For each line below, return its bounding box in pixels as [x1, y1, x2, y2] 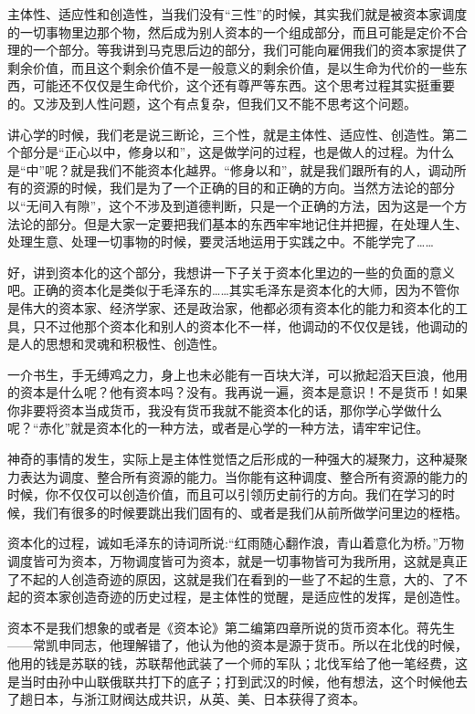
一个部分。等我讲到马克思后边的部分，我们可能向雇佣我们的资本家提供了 [32, 40, 468, 59]
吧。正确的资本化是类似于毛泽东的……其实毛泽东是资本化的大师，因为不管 [7, 280, 447, 299]
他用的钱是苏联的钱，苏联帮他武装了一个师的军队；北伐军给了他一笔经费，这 [7, 654, 468, 672]
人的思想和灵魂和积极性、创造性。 [19, 334, 225, 353]
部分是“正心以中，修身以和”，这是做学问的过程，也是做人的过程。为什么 [19, 142, 455, 162]
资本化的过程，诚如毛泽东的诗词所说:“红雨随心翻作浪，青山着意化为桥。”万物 [7, 533, 465, 552]
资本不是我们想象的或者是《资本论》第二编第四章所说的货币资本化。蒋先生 [7, 617, 455, 636]
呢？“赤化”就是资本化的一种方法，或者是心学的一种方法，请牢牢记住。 [7, 418, 429, 437]
